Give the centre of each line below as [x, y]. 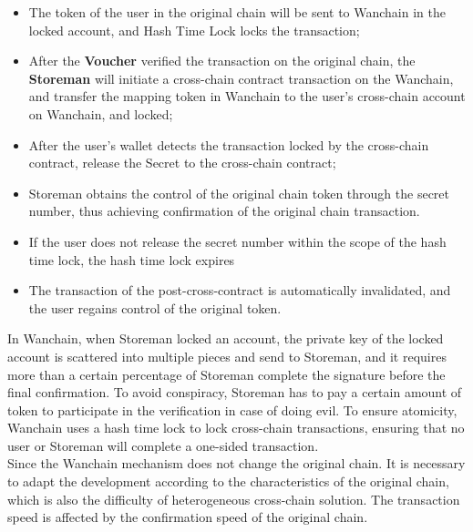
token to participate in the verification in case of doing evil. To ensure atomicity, [232, 409]
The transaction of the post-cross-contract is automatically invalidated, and [240, 290]
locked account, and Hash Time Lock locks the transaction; [194, 30]
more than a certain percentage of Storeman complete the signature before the [226, 374]
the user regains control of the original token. [155, 307]
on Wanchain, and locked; [101, 113]
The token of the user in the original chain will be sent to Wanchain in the [237, 12]
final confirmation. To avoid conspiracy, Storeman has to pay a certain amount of [235, 392]
